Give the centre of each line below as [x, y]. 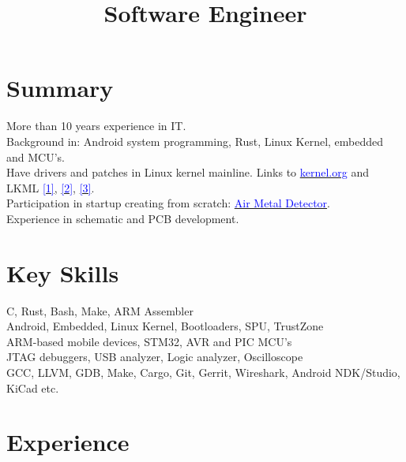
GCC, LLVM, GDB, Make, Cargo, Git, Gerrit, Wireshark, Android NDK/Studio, [203, 372]
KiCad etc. [33, 387]
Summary [60, 88]
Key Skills [63, 272]
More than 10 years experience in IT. [96, 126]
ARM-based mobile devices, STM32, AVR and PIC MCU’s [149, 341]
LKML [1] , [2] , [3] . [51, 187]
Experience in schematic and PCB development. [123, 218]
